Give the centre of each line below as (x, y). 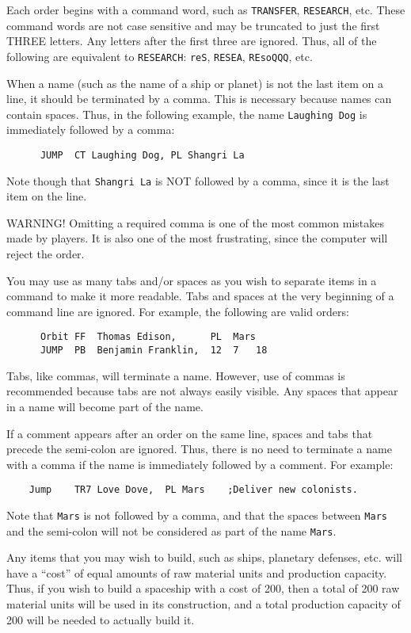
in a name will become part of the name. (105, 406)
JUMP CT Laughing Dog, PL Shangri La (142, 155)
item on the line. (47, 196)
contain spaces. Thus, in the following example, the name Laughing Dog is (187, 114)
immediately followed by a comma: (91, 130)
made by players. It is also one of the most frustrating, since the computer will (197, 238)
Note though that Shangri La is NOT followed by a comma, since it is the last (198, 180)
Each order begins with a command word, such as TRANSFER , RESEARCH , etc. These (206, 10)
